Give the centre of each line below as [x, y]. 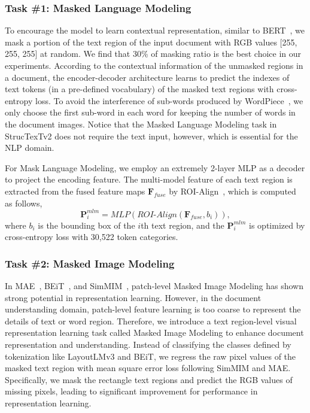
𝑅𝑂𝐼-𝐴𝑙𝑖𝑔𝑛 [157, 215]
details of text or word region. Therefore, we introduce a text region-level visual [151, 321]
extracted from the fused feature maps [75, 191]
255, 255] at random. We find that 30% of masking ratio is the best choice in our [153, 54]
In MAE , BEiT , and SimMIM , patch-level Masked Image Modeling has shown [154, 286]
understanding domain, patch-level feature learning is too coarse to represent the [153, 309]
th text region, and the [183, 225]
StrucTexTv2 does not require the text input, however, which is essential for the [151, 136]
